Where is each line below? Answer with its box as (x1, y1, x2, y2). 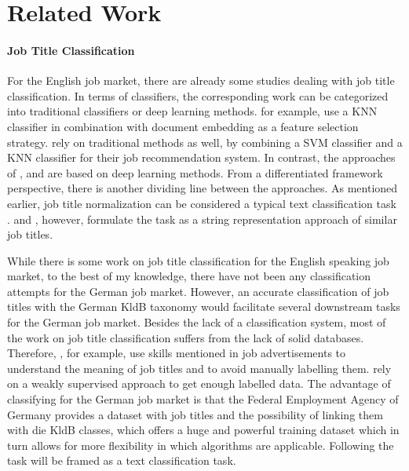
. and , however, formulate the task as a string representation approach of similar (7, 210, 397, 227)
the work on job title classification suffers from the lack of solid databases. (7, 329, 364, 345)
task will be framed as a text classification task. (7, 452, 236, 469)
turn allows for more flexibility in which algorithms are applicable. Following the (7, 436, 394, 453)
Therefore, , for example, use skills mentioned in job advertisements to (7, 345, 346, 361)
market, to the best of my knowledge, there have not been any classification (7, 268, 371, 284)
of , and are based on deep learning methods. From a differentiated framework (7, 164, 383, 181)
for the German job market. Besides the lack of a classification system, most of (7, 314, 386, 330)
